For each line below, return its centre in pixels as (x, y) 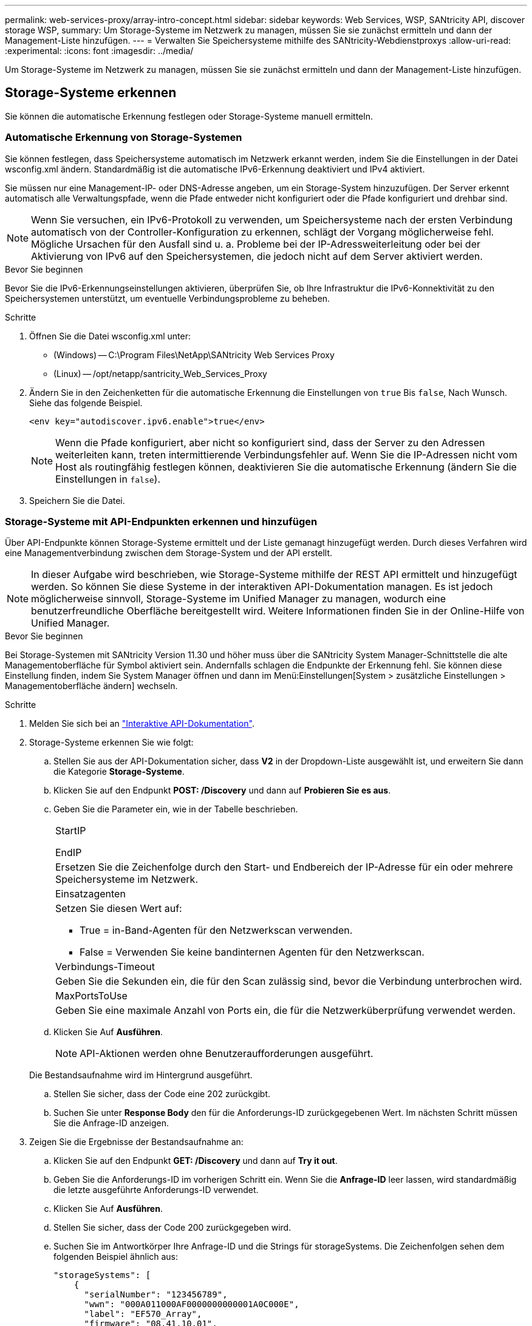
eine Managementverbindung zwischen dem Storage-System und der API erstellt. (169, 553)
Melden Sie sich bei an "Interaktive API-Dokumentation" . (142, 724)
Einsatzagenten (90, 894)
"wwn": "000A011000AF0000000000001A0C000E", (192, 1304)
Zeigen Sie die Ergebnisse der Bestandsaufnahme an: (136, 1142)
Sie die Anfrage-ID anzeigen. (111, 1123)
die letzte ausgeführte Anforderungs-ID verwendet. (156, 1190)
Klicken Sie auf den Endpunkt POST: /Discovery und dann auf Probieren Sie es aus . (222, 790)
